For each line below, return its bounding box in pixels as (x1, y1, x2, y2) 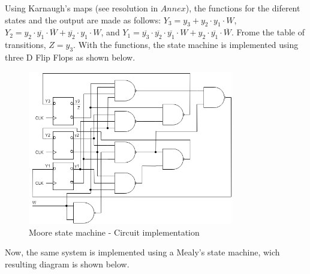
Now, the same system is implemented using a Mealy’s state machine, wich (5, 246, 280, 258)
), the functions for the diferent (185, 2, 300, 14)
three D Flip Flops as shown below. (5, 50, 136, 63)
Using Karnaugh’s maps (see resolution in (5, 2, 158, 14)
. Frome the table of (231, 26, 305, 38)
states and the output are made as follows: (5, 13, 161, 26)
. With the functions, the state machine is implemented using (73, 38, 299, 51)
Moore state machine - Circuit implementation (29, 225, 200, 238)
